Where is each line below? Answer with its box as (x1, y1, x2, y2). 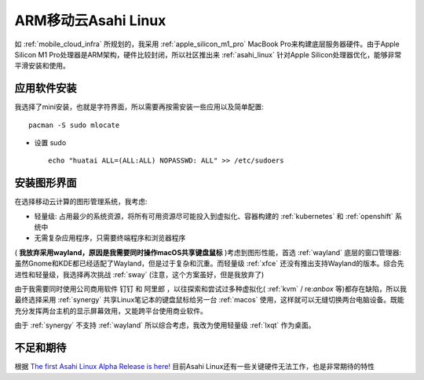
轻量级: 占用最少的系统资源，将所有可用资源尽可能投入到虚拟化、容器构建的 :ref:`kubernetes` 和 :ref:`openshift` (34, 211, 394, 221)
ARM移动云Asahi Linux (14, 12, 166, 29)
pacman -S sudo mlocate (28, 120, 120, 130)
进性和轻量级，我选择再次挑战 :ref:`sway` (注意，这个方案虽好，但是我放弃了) (14, 269, 265, 279)
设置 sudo (34, 138, 67, 148)
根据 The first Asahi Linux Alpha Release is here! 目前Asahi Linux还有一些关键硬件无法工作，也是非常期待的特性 (14, 362, 375, 371)
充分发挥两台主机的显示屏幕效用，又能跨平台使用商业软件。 (14, 306, 207, 316)
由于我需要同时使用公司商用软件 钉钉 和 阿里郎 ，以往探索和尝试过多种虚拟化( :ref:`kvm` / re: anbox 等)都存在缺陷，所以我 (14, 284, 408, 294)
